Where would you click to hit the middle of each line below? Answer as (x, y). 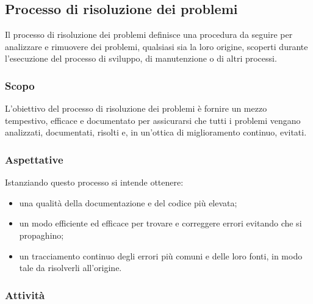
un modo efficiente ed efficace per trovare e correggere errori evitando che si (160, 223)
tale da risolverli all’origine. (70, 268)
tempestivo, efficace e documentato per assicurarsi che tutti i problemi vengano (153, 120)
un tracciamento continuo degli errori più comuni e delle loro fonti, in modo (161, 255)
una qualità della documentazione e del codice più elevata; (128, 202)
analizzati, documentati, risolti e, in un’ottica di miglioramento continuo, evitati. (156, 132)
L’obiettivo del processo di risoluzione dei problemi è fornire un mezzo (136, 108)
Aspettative (34, 159)
